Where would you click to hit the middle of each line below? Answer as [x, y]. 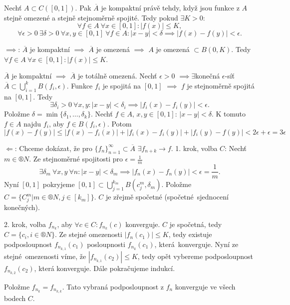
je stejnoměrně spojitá [221, 85]
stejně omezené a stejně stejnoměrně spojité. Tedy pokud [91, 17]
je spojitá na [122, 85]
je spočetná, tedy [196, 224]
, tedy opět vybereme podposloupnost [195, 256]
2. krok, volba [25, 224]
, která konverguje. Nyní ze [196, 244]
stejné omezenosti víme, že [45, 256]
